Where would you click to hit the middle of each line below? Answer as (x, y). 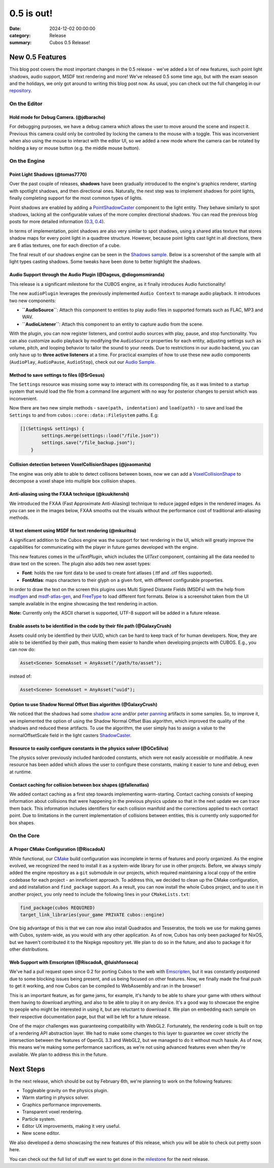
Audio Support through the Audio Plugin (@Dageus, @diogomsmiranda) (87, 275)
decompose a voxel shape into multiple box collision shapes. (73, 481)
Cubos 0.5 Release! (70, 43)
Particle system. (39, 1119)
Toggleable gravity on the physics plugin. (65, 1091)
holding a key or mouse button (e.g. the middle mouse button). (75, 148)
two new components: (33, 301)
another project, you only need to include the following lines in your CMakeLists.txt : (100, 894)
